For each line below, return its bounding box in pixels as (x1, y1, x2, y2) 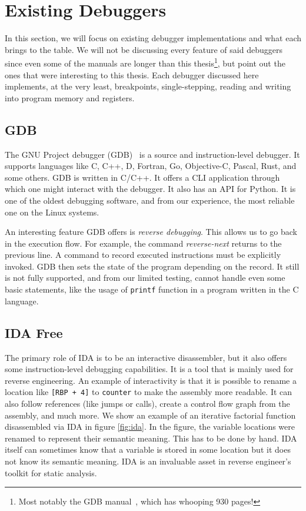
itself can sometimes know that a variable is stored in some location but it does (5, 443, 291, 456)
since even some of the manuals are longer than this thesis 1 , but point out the (5, 55, 285, 69)
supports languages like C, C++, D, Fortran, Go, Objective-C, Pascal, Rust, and (5, 160, 297, 172)
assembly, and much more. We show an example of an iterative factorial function (5, 409, 296, 421)
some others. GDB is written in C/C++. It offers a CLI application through (5, 171, 280, 183)
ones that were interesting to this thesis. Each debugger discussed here (5, 68, 259, 81)
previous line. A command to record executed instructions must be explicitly (5, 248, 281, 261)
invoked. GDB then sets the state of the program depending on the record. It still (5, 260, 300, 272)
